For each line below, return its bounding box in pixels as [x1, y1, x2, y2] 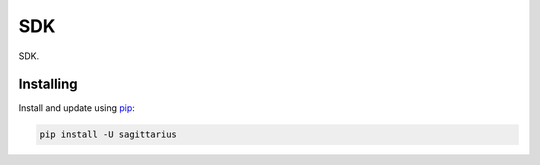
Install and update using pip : [18, 102, 135, 114]
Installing [18, 76, 79, 93]
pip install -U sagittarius [39, 129, 177, 140]
